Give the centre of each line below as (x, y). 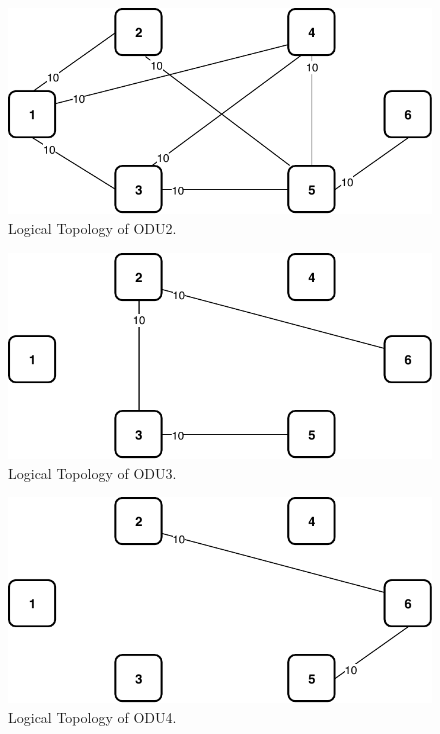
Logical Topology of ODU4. (92, 717)
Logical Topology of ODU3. (92, 472)
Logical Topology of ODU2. (92, 227)
